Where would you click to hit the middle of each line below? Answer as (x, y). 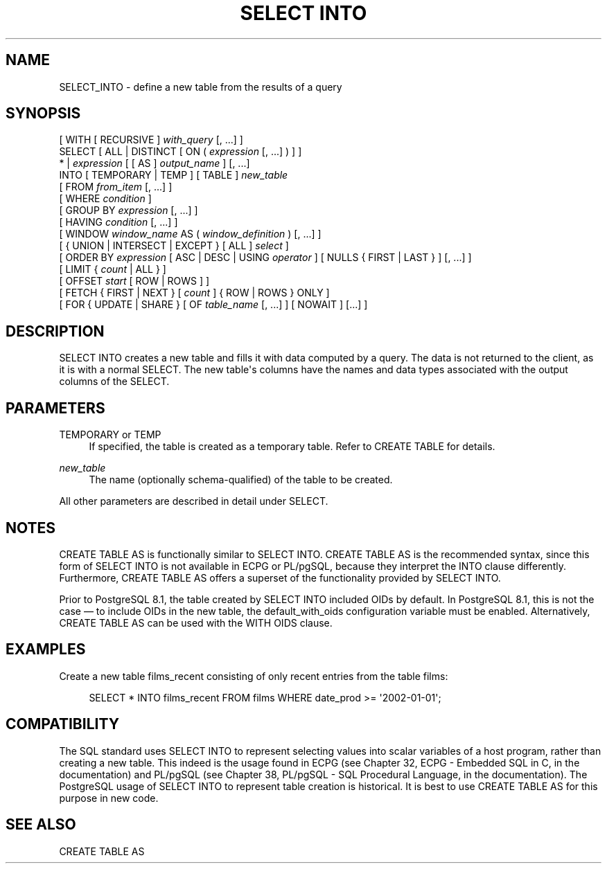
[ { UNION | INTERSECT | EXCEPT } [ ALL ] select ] (174, 246)
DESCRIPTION (55, 331)
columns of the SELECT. (114, 382)
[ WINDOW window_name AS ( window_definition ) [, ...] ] (190, 234)
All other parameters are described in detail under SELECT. (194, 501)
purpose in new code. (109, 798)
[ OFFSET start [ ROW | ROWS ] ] (134, 281)
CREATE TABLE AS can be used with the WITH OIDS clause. (196, 622)
